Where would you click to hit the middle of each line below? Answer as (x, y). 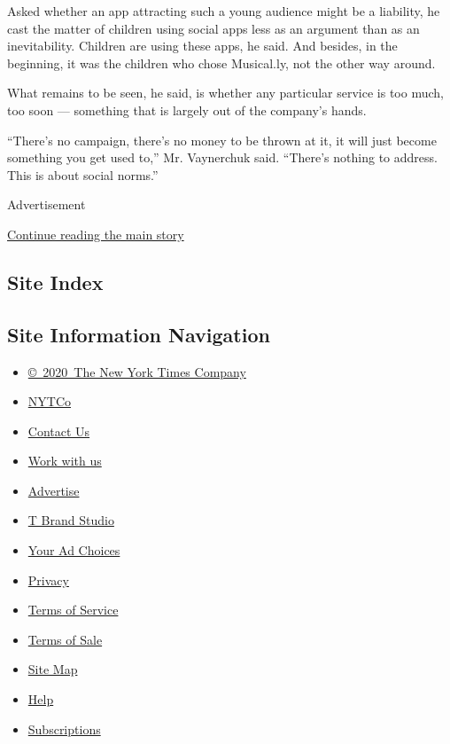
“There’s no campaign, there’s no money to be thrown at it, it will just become (222, 140)
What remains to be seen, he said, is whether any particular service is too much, (225, 93)
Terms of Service (73, 610)
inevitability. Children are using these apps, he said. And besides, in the (202, 46)
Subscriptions (64, 728)
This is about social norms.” (83, 174)
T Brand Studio (71, 520)
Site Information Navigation (139, 334)
